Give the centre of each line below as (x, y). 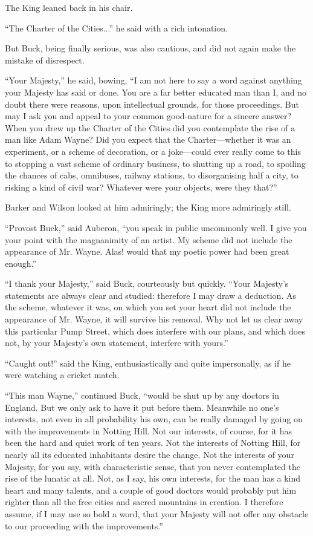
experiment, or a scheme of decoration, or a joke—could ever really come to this (153, 151)
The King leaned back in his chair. (69, 7)
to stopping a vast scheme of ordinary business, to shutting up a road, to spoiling (155, 163)
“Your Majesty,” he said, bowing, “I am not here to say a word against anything (153, 80)
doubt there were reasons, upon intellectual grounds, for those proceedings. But (152, 104)
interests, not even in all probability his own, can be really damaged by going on (154, 419)
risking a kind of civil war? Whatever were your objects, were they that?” (141, 187)
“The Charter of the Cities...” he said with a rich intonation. (116, 28)
